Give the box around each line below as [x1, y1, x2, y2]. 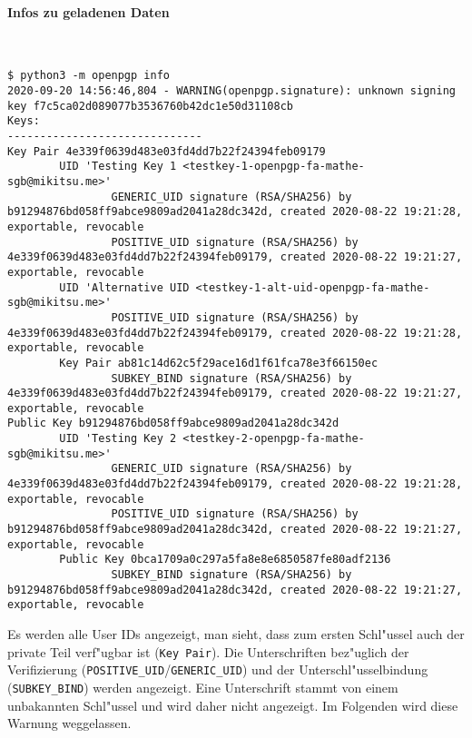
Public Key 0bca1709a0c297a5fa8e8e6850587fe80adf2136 [59, 553, 391, 566]
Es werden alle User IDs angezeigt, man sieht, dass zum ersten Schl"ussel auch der [7, 625, 465, 644]
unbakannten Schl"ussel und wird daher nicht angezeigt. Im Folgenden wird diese [7, 695, 458, 714]
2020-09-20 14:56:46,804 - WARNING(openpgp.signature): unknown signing [7, 84, 456, 98]
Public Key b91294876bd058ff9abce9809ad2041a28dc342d [7, 417, 339, 430]
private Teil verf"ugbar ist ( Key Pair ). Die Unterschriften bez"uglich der [7, 642, 409, 661]
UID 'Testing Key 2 [59, 432, 177, 446]
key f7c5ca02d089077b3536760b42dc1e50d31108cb [7, 99, 293, 113]
